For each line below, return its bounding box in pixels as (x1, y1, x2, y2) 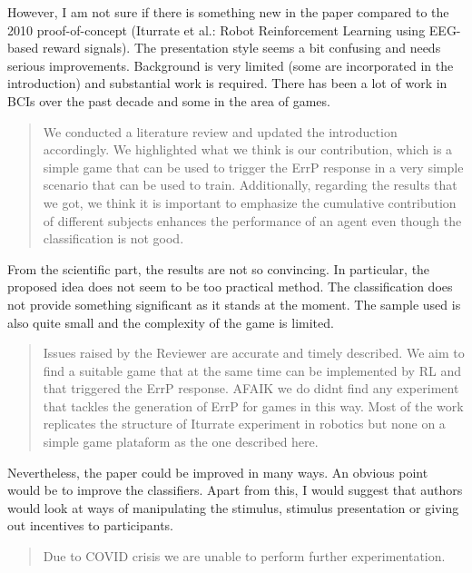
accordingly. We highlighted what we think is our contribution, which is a (43, 140, 453, 159)
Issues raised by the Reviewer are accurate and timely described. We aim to (43, 343, 465, 362)
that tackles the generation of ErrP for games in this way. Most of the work (43, 396, 464, 415)
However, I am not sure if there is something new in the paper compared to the (7, 3, 449, 21)
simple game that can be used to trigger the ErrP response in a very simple (43, 157, 464, 176)
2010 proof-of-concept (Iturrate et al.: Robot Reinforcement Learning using (7, 20, 426, 39)
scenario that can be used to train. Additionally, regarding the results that (43, 175, 457, 194)
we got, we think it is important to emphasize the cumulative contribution (43, 193, 457, 212)
